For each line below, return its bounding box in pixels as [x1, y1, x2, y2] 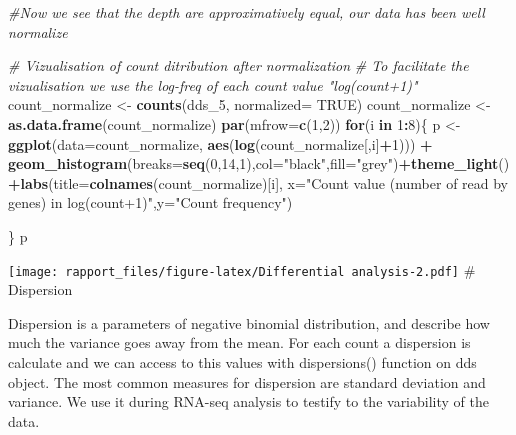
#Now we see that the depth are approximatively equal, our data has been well [8, 2, 485, 22]
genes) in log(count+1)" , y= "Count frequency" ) [8, 192, 293, 213]
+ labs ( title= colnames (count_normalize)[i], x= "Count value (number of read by [8, 172, 509, 193]
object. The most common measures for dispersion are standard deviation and [8, 371, 486, 392]
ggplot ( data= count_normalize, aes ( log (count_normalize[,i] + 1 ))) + [8, 133, 433, 154]
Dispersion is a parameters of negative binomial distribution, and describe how [8, 312, 490, 333]
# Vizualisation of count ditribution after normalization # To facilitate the [8, 55, 469, 76]
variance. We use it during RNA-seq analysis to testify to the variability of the [8, 391, 489, 412]
